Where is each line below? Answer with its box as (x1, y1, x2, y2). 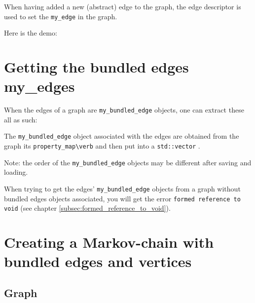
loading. (4, 167, 28, 177)
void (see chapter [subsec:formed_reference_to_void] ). (4, 203, 171, 213)
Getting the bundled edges (4, 57, 189, 77)
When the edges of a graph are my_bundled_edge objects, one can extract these (4, 105, 244, 115)
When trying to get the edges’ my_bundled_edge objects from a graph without (4, 183, 241, 193)
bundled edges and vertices (4, 251, 192, 271)
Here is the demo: (4, 28, 57, 38)
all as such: (4, 114, 37, 124)
